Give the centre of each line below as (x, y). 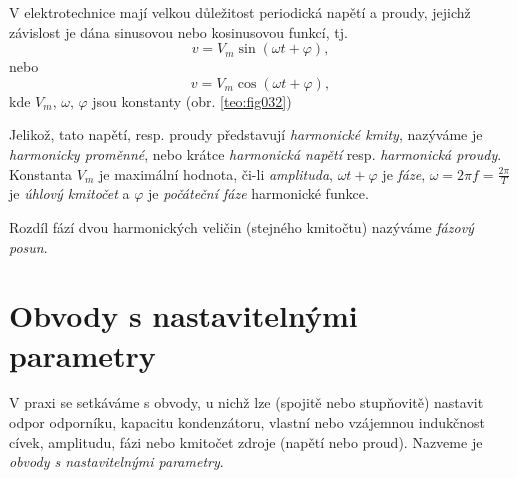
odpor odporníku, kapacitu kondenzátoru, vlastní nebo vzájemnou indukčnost (247, 422)
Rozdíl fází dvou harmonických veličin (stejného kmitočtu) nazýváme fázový (241, 226)
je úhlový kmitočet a (69, 193)
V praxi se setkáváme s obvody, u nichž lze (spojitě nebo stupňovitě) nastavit (246, 402)
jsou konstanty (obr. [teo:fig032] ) (192, 100)
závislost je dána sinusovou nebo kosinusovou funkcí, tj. (178, 31)
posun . (28, 246)
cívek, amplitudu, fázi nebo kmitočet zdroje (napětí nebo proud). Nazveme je (246, 441)
